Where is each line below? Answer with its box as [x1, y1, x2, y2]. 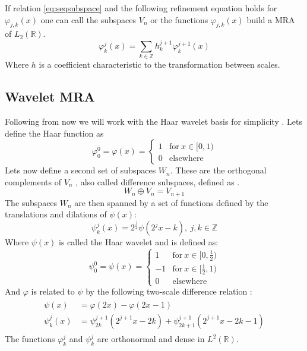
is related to [31, 285, 75, 298]
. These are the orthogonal [170, 164, 267, 176]
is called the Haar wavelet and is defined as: [59, 236, 219, 248]
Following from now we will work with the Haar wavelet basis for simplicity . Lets [5, 115, 302, 127]
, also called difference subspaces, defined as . [75, 175, 240, 188]
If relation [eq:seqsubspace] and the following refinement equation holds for [5, 2, 277, 14]
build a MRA [246, 13, 295, 26]
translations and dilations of [5, 208, 107, 220]
